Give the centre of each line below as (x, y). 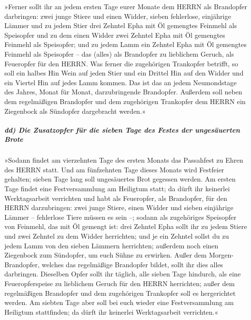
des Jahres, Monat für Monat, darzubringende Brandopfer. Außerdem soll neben (123, 92)
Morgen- (221, 255)
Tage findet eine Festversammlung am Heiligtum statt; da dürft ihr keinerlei (117, 189)
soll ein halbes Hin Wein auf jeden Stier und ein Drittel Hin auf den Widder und (124, 73)
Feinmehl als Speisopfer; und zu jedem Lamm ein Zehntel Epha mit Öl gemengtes (125, 44)
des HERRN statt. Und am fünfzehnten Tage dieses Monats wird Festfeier (114, 169)
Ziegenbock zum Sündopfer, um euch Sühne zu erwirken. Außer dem (106, 255)
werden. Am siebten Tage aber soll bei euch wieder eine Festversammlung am (119, 302)
